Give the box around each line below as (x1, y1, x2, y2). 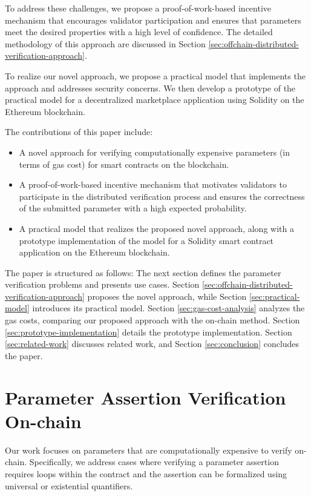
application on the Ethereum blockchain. (19, 246, 170, 259)
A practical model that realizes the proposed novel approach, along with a (19, 222, 294, 234)
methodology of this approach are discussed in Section (5, 37, 206, 50)
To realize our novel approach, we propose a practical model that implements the (5, 69, 306, 82)
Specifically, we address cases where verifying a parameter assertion (29, 455, 279, 468)
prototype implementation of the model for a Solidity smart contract (19, 234, 274, 246)
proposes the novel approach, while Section (87, 289, 247, 302)
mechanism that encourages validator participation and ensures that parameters (5, 13, 301, 26)
